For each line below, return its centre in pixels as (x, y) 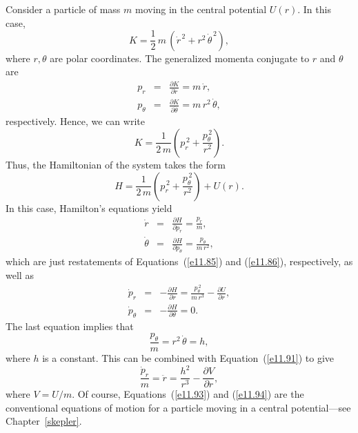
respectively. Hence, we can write (75, 121)
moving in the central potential (201, 9)
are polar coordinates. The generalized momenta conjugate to (180, 58)
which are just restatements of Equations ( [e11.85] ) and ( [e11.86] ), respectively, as (179, 261)
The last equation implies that (70, 326)
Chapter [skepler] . (44, 421)
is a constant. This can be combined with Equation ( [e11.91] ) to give (188, 358)
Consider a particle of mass (63, 9)
